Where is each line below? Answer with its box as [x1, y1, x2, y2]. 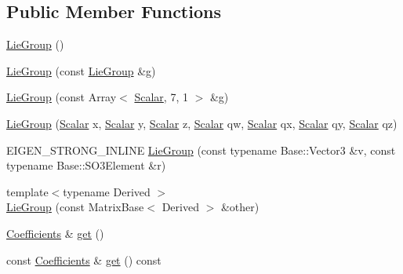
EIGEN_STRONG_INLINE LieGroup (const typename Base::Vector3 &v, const [6, 141, 396, 158]
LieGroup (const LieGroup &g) [6, 62, 156, 79]
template [6, 183, 49, 199]
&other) [220, 199, 260, 215]
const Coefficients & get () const [6, 251, 162, 268]
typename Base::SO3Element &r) [6, 157, 166, 174]
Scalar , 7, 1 [134, 89, 188, 105]
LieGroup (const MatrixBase [6, 199, 144, 215]
